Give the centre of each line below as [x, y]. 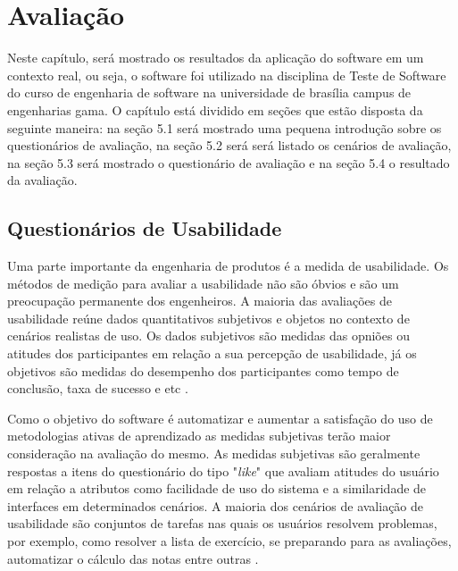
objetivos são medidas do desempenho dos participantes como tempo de [203, 370]
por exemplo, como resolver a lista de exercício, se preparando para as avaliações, [229, 540]
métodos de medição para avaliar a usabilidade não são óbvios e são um [203, 283]
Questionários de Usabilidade [145, 228]
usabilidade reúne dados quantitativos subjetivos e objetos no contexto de [208, 318]
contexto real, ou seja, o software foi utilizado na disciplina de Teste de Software [227, 75]
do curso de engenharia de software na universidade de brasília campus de [209, 92]
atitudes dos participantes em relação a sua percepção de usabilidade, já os [212, 353]
